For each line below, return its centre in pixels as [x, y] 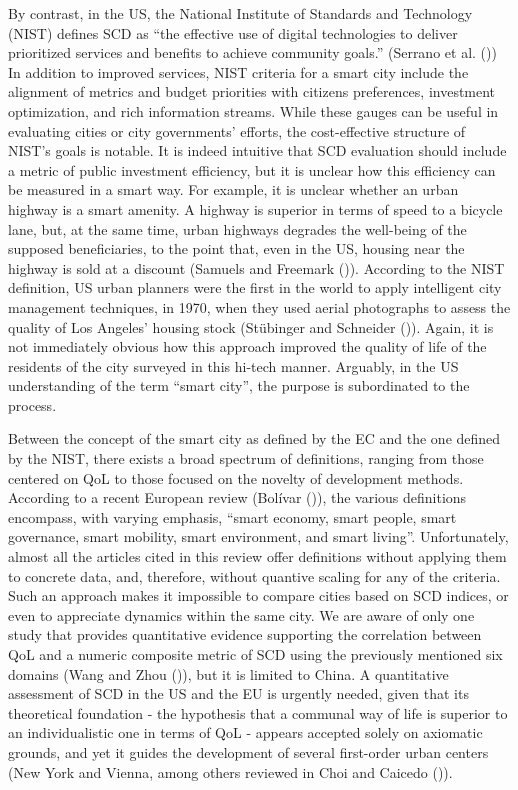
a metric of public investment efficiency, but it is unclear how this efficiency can [252, 169]
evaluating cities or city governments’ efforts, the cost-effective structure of [237, 130]
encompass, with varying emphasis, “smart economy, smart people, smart [232, 516]
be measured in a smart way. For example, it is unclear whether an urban [233, 189]
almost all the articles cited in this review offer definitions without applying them [257, 556]
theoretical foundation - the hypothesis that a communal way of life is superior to [258, 712]
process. [32, 404]
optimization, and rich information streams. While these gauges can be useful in [253, 110]
